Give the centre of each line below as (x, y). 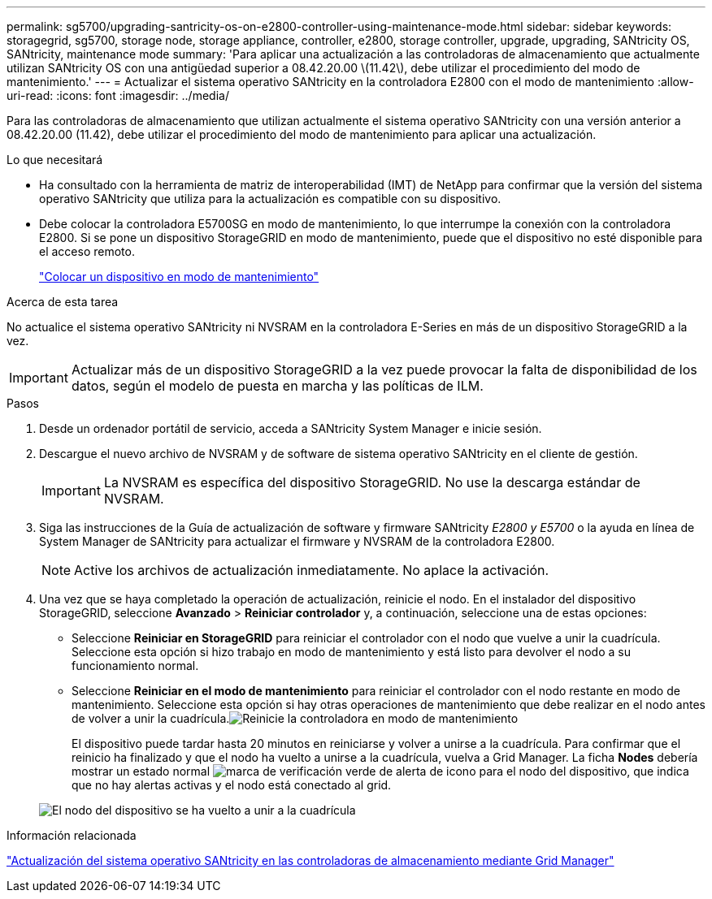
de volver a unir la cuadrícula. (151, 718)
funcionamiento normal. (135, 666)
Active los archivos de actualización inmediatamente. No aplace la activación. (312, 570)
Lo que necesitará (55, 160)
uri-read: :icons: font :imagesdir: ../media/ (118, 95)
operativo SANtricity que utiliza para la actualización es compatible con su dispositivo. (270, 199)
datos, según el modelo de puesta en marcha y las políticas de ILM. (277, 386)
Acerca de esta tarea (63, 302)
